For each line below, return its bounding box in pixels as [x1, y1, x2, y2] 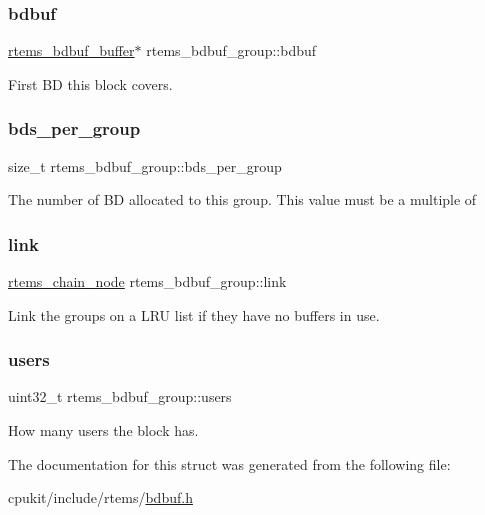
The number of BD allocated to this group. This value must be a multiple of [8, 189, 477, 210]
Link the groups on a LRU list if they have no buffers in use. [8, 304, 380, 325]
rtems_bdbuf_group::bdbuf [146, 40, 317, 61]
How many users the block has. [8, 420, 199, 441]
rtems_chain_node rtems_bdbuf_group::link [8, 271, 287, 292]
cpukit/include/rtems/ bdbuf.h [8, 487, 193, 508]
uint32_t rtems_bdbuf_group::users [8, 386, 232, 407]
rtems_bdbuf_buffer [8, 40, 135, 61]
